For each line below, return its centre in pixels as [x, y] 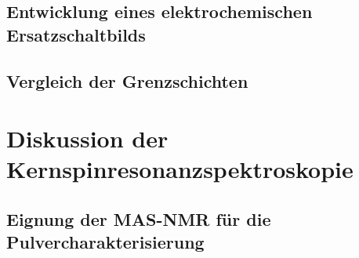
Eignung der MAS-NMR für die [139, 218]
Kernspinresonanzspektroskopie [180, 169]
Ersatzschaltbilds [76, 34]
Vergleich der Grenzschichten [127, 80]
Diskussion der [87, 138]
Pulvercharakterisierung [105, 242]
